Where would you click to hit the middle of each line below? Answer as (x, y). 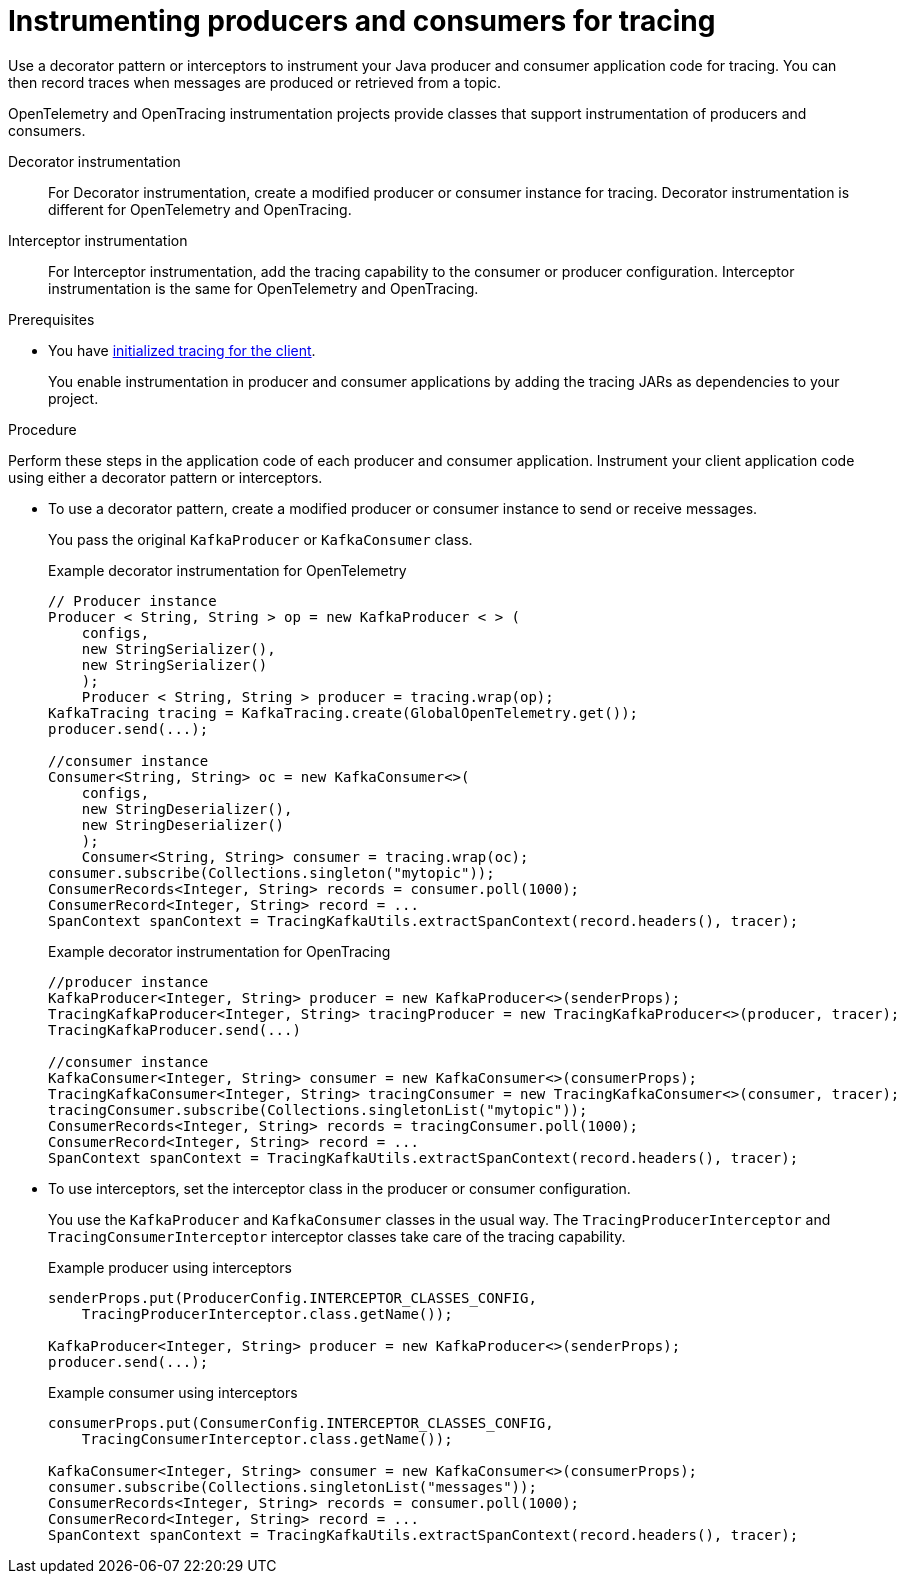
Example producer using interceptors (170, 1267)
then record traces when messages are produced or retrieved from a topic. (255, 82)
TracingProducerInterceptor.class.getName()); (267, 1313)
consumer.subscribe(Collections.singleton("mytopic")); (271, 872)
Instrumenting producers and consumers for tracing (362, 21)
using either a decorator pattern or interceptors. (165, 477)
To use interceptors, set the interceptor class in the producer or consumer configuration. (339, 1188)
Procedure (42, 429)
